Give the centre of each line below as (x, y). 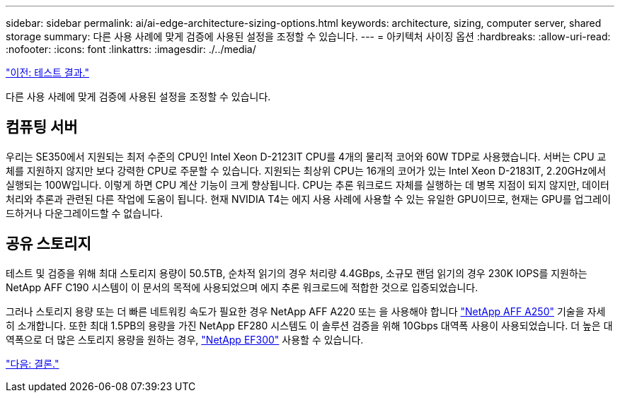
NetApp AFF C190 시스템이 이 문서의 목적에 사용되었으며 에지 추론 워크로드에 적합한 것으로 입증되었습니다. (242, 287)
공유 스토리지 (48, 244)
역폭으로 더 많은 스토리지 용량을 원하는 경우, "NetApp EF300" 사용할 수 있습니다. (185, 339)
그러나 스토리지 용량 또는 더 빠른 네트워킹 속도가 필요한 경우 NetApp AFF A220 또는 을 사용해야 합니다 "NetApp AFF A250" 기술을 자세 (306, 311)
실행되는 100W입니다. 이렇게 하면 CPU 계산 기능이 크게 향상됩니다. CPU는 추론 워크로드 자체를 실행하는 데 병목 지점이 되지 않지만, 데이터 (308, 185)
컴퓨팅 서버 (42, 127)
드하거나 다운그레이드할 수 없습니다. (84, 213)
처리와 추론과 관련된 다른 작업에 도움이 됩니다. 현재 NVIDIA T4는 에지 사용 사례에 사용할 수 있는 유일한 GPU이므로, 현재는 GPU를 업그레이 (309, 199)
